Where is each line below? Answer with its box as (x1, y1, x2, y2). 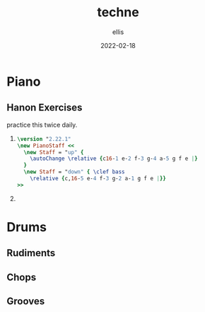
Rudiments (6, 247, 56, 259)
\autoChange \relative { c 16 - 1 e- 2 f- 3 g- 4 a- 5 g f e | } (30, 155, 199, 163)
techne (97, 4, 139, 21)
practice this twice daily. (6, 120, 78, 129)
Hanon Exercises (6, 102, 83, 114)
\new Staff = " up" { (23, 149, 84, 156)
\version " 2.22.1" (16, 135, 71, 142)
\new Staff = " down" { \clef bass (23, 168, 125, 175)
